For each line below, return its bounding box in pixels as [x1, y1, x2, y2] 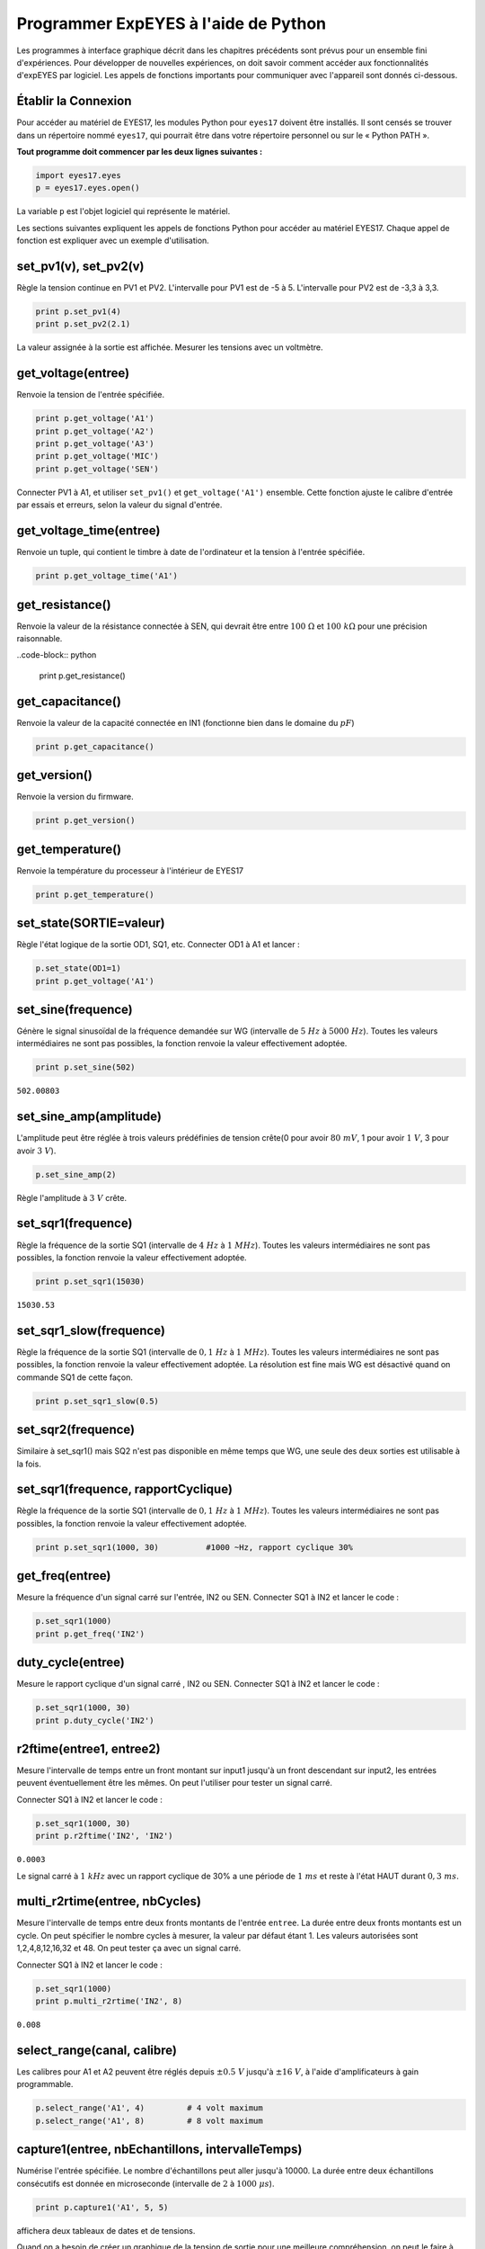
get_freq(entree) [16, 1568, 111, 1583]
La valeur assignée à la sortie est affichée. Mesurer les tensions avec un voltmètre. [16, 342, 323, 353]
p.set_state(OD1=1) [35, 963, 121, 973]
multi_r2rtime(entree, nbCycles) [16, 1894, 202, 1909]
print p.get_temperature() [35, 889, 154, 900]
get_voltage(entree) [16, 365, 130, 381]
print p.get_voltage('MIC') [35, 451, 159, 461]
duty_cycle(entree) [16, 1655, 126, 1671]
